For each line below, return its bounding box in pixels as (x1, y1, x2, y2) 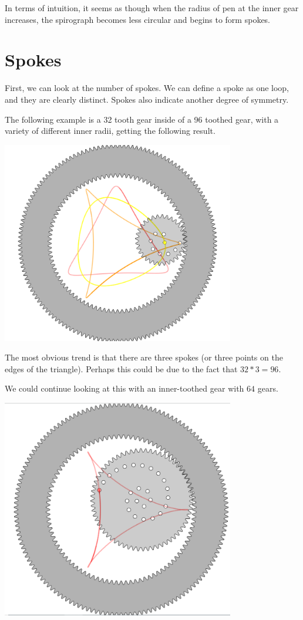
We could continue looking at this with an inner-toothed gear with (5, 382, 244, 395)
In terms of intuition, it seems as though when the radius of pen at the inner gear (5, 2, 299, 14)
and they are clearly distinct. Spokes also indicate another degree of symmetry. (5, 93, 289, 105)
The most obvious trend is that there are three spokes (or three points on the (5, 351, 283, 363)
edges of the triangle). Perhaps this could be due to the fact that (5, 362, 238, 375)
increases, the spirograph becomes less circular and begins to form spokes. (5, 13, 271, 25)
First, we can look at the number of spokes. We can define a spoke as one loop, (5, 82, 289, 94)
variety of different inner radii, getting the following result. (5, 124, 216, 137)
